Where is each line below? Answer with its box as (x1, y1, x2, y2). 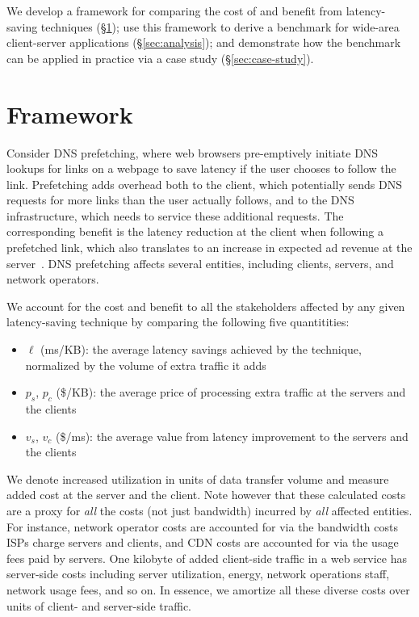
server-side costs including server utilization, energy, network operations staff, (6, 565, 390, 582)
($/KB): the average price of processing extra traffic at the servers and (56, 384, 406, 401)
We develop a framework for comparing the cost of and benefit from (6, 2, 342, 19)
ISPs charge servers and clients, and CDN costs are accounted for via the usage (6, 534, 399, 551)
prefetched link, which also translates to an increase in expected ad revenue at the (6, 239, 413, 256)
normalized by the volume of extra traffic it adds (25, 356, 266, 373)
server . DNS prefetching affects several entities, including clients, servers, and (6, 254, 394, 271)
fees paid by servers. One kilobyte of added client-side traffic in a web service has (6, 549, 408, 566)
